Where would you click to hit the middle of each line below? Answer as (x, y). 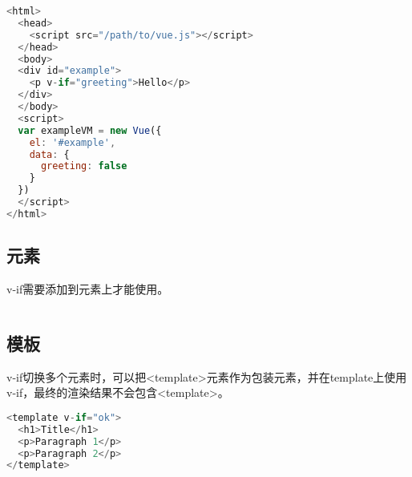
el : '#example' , (73, 142)
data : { (49, 154)
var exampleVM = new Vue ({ (90, 130)
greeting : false (84, 166)
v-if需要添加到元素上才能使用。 (88, 288)
